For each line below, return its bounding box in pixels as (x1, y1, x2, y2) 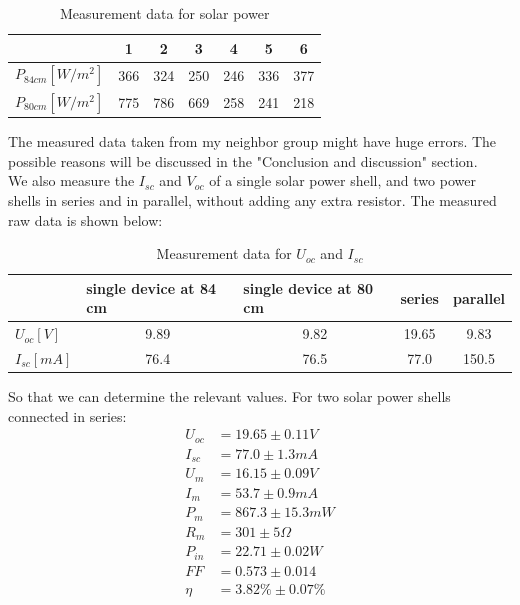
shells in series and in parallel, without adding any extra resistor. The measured (8, 189, 497, 210)
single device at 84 (86, 277, 217, 298)
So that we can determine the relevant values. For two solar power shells (8, 386, 451, 407)
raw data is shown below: (8, 209, 163, 230)
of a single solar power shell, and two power (209, 170, 476, 191)
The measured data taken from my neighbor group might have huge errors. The (8, 131, 497, 152)
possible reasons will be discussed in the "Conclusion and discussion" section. (8, 150, 478, 171)
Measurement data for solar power (59, 3, 270, 23)
